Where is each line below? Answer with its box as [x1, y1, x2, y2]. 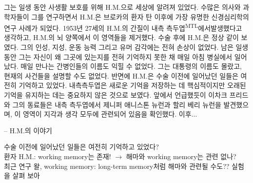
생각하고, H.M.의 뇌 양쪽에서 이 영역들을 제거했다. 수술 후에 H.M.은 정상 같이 [4, 32, 239, 42]
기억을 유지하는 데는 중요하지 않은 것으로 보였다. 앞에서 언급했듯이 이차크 [4, 90, 228, 100]
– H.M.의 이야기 [4, 125, 52, 135]
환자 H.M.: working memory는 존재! [4, 151, 111, 161]
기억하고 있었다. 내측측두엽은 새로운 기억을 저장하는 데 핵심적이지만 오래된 [19, 80, 246, 90]
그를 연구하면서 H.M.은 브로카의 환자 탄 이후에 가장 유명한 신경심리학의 [31, 11, 249, 21]
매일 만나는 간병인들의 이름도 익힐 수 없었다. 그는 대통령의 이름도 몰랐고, [20, 61, 242, 71]
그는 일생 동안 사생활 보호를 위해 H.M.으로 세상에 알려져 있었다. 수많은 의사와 [4, 2, 241, 12]
